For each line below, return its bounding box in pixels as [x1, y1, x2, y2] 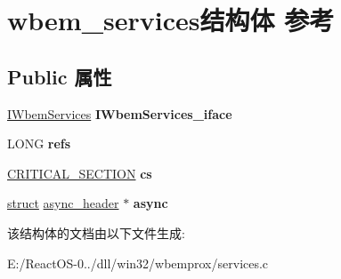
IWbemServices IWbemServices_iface [7, 104, 232, 123]
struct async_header [7, 194, 119, 212]
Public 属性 [7, 62, 112, 90]
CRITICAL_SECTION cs [7, 163, 152, 182]
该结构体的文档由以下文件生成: [7, 223, 185, 242]
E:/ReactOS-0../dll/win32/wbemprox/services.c [7, 253, 269, 272]
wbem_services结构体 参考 [7, 2, 335, 38]
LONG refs [7, 134, 71, 153]
